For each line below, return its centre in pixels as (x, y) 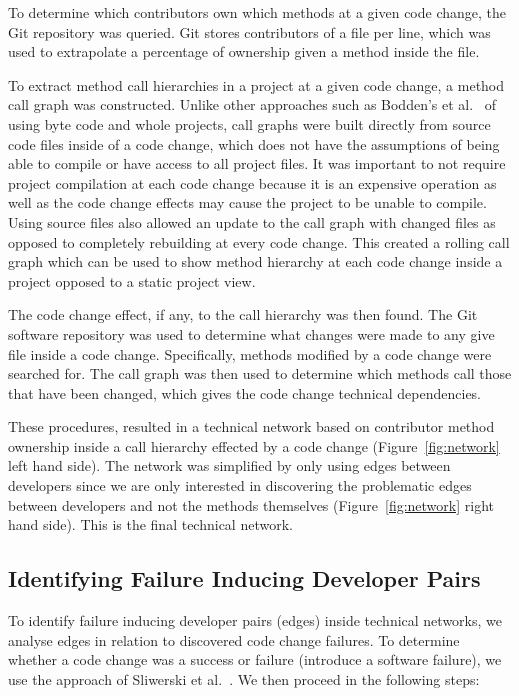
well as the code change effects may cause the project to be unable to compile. (247, 202)
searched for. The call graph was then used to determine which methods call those (260, 373)
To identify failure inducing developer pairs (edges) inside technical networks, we (255, 620)
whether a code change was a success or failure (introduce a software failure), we (255, 659)
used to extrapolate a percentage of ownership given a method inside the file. (244, 51)
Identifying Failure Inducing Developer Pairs (244, 578)
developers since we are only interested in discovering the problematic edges (240, 485)
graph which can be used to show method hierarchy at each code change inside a (255, 261)
